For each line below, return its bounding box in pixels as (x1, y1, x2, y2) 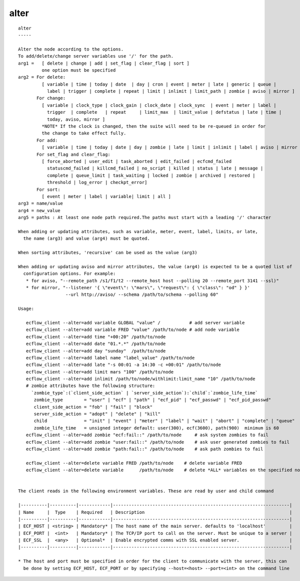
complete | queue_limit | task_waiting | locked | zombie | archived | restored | (46, 172, 255, 178)
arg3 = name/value (18, 201, 63, 207)
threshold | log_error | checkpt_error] (46, 179, 147, 185)
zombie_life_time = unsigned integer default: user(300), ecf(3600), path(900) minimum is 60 (33, 425, 279, 431)
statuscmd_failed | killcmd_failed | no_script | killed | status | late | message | (46, 165, 263, 171)
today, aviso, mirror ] (46, 116, 105, 122)
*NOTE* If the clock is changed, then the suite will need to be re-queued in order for (41, 123, 266, 129)
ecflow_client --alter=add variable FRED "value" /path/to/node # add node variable (25, 327, 240, 333)
